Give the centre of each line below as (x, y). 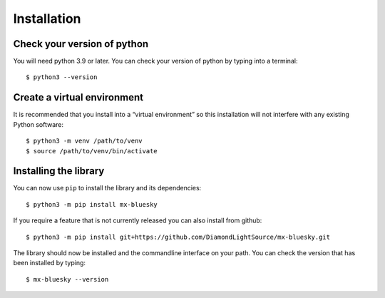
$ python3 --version (62, 77)
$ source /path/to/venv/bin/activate (92, 151)
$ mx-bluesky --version (67, 279)
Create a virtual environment (78, 97)
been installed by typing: (49, 263)
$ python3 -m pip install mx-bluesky (92, 204)
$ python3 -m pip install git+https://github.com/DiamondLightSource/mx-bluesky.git (178, 237)
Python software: (38, 124)
